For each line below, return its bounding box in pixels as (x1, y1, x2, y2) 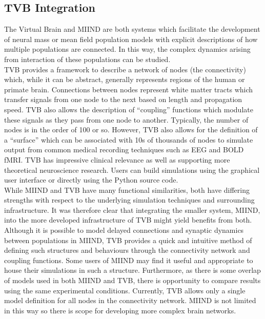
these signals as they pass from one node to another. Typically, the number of (4, 114, 249, 125)
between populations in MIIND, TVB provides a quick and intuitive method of (4, 234, 252, 245)
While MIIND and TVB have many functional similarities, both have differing (4, 184, 250, 195)
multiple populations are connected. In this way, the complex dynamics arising (4, 44, 251, 54)
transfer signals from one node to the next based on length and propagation (4, 94, 242, 105)
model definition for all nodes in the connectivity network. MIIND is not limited (4, 295, 256, 306)
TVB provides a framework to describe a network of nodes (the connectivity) (4, 64, 246, 74)
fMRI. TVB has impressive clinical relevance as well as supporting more (4, 154, 230, 165)
